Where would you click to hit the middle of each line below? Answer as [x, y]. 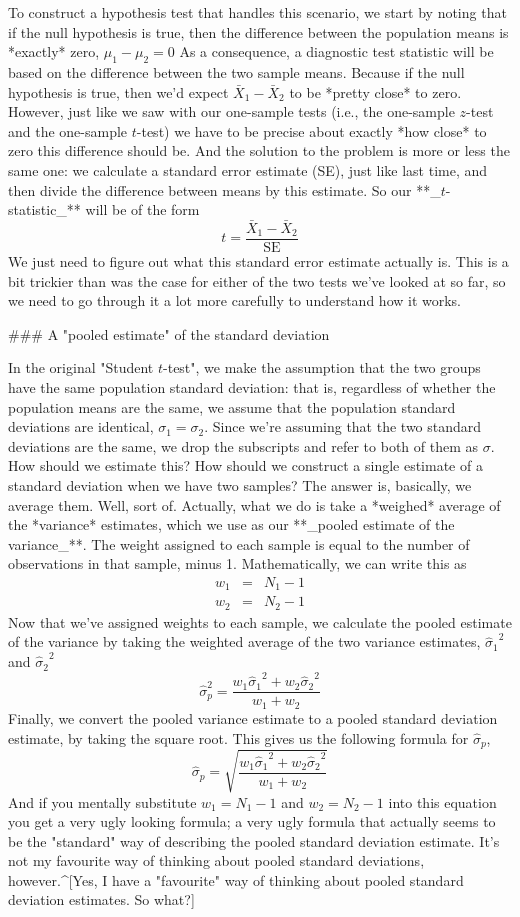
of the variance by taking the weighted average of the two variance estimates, [244, 641]
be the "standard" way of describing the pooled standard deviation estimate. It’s [254, 840]
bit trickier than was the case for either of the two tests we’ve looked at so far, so [257, 280]
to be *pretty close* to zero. [375, 91]
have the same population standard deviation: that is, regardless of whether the [252, 386]
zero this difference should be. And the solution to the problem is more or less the [259, 150]
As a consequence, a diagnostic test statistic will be [336, 51]
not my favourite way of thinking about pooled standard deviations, [216, 860]
